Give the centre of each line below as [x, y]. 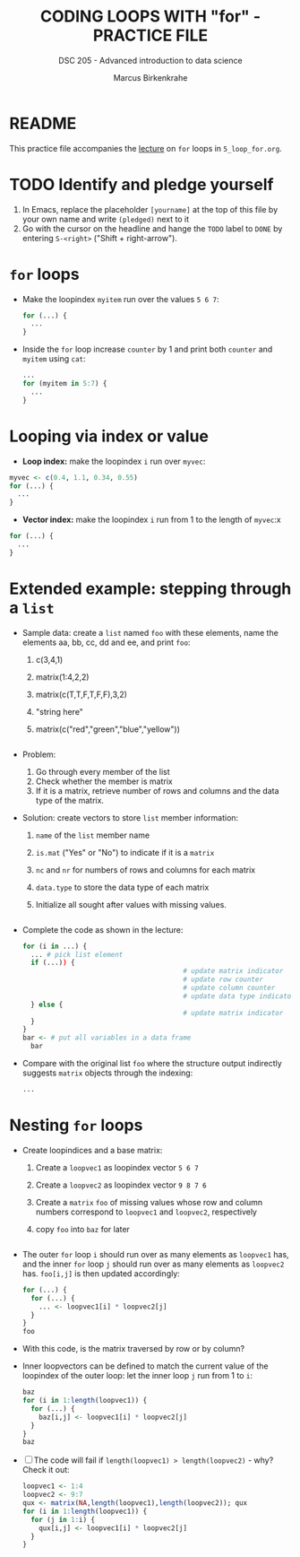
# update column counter [229, 988]
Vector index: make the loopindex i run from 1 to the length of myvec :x [151, 520]
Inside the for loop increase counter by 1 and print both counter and [147, 349]
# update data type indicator [239, 996]
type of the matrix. [70, 800]
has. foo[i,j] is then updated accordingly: [101, 1273]
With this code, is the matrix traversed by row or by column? [133, 1349]
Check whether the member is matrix [104, 781]
